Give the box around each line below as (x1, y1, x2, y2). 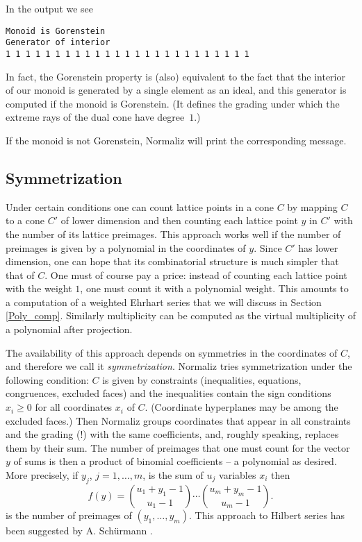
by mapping (287, 199, 338, 214)
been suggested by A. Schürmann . (6, 523, 153, 537)
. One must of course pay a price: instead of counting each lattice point (44, 267, 347, 282)
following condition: (6, 372, 89, 387)
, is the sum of (142, 468, 204, 482)
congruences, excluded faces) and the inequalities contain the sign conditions (6, 386, 331, 400)
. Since (254, 240, 282, 255)
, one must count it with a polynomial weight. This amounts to (80, 281, 349, 296)
